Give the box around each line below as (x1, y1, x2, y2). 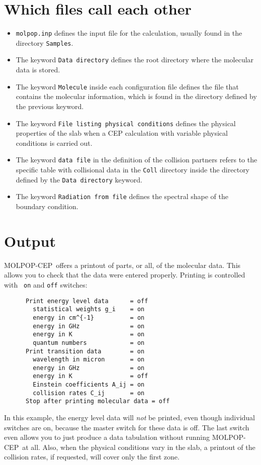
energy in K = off (33, 373, 148, 380)
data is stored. (16, 64, 60, 75)
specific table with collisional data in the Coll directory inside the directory (16, 164, 250, 175)
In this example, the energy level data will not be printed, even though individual (4, 412, 255, 423)
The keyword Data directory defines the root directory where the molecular (16, 54, 254, 65)
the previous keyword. (16, 101, 84, 111)
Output (4, 230, 56, 251)
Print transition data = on (25, 347, 145, 355)
